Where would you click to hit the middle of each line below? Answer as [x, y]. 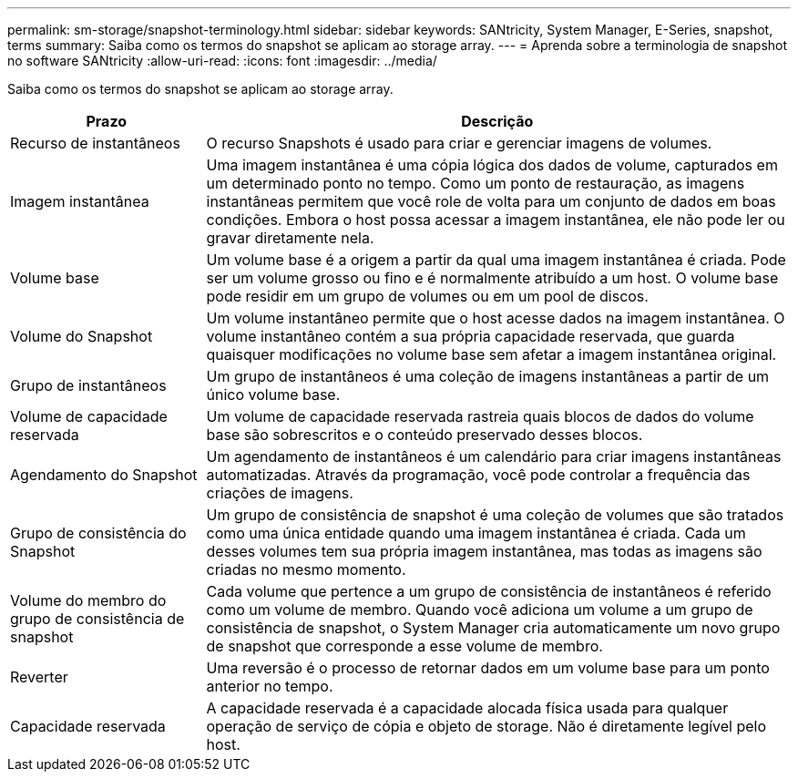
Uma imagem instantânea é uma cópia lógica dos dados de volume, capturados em [492, 165]
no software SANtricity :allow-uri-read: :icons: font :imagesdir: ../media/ [222, 61]
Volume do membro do [88, 600]
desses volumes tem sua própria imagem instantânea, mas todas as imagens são [484, 551]
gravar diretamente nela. [290, 238]
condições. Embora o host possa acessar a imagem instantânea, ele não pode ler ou [496, 220]
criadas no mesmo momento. [306, 569]
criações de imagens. [280, 493]
